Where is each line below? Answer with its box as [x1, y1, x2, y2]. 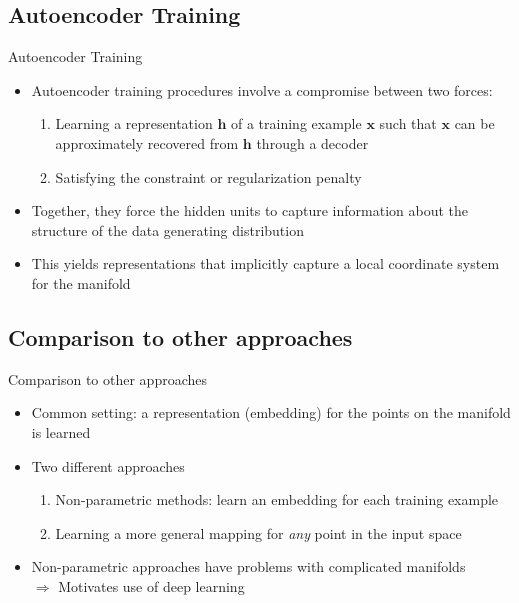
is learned [31, 421, 91, 442]
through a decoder [256, 132, 369, 153]
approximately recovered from [55, 132, 239, 153]
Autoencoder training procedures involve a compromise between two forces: [31, 79, 493, 100]
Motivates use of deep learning [58, 575, 245, 596]
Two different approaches [31, 455, 185, 476]
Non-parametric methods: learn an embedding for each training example [55, 489, 499, 510]
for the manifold [31, 272, 131, 293]
